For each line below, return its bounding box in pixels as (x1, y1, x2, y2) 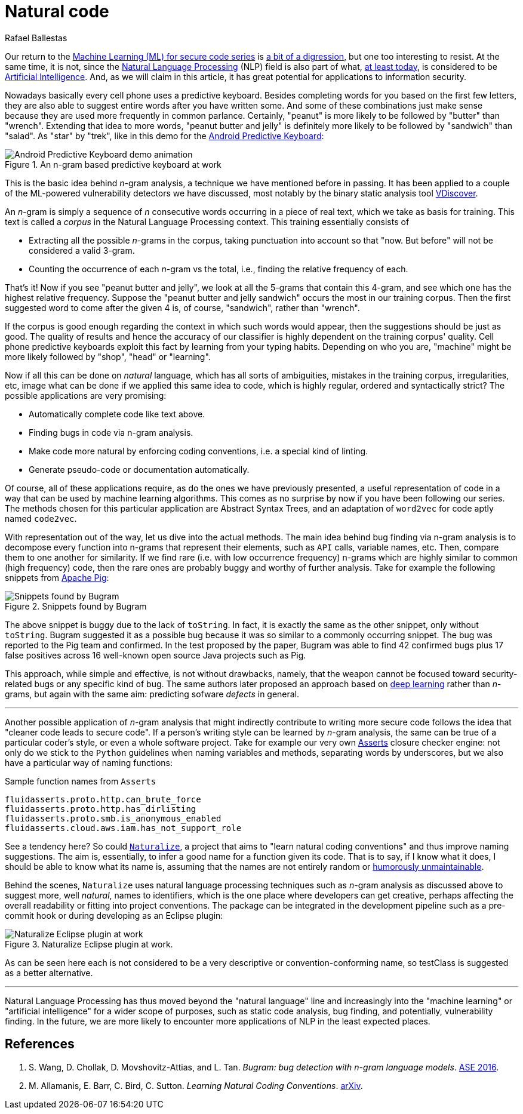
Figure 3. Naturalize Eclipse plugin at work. (5, 938, 173, 949)
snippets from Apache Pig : (5, 572, 109, 583)
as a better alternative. (5, 967, 93, 978)
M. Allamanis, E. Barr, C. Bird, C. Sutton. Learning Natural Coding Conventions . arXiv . (29, 1080, 363, 1091)
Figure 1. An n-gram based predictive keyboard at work (5, 159, 221, 170)
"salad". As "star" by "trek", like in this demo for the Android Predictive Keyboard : (5, 130, 324, 141)
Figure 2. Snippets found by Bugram (5, 601, 147, 611)
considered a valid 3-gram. (29, 245, 135, 256)
